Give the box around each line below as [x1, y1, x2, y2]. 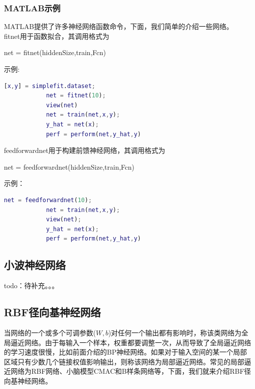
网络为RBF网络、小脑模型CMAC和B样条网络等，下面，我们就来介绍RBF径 [10, 366, 251, 376]
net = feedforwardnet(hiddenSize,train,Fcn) [4, 161, 134, 172]
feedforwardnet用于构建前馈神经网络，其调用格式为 [4, 145, 165, 155]
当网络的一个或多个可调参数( [4, 327, 96, 337]
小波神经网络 [4, 257, 66, 272]
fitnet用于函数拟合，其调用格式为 [4, 30, 109, 41]
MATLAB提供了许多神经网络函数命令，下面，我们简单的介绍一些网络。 [4, 21, 233, 31]
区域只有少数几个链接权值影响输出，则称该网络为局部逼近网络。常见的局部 [4, 356, 244, 366]
